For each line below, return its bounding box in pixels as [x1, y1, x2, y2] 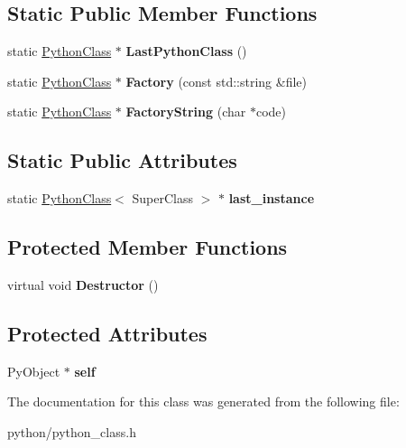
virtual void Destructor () [7, 275, 159, 294]
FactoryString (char [125, 102, 246, 121]
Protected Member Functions [7, 233, 288, 261]
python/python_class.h [7, 422, 136, 441]
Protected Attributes [7, 319, 208, 347]
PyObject [7, 361, 60, 380]
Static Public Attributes [7, 146, 237, 174]
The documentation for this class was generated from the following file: [7, 392, 400, 411]
